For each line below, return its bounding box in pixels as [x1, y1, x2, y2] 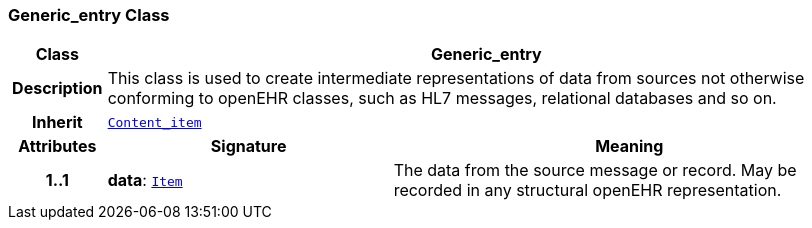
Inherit [31, 112, 83, 133]
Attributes [18, 136, 97, 157]
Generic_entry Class [8, 5, 170, 25]
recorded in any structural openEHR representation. [393, 180, 782, 201]
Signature [210, 136, 287, 157]
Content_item [107, 114, 202, 130]
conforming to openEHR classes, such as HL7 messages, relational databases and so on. [107, 88, 777, 109]
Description [12, 78, 103, 99]
